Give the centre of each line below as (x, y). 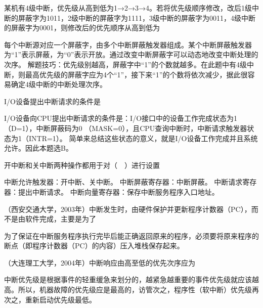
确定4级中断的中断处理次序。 (59, 84)
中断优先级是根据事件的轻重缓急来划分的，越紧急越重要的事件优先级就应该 (128, 279)
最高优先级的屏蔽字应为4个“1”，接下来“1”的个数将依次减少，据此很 (136, 74)
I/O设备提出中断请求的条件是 (52, 101)
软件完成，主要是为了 (60, 219)
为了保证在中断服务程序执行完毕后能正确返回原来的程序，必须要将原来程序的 (131, 235)
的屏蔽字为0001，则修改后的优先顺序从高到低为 (82, 28)
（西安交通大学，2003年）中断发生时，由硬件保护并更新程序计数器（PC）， (128, 209)
